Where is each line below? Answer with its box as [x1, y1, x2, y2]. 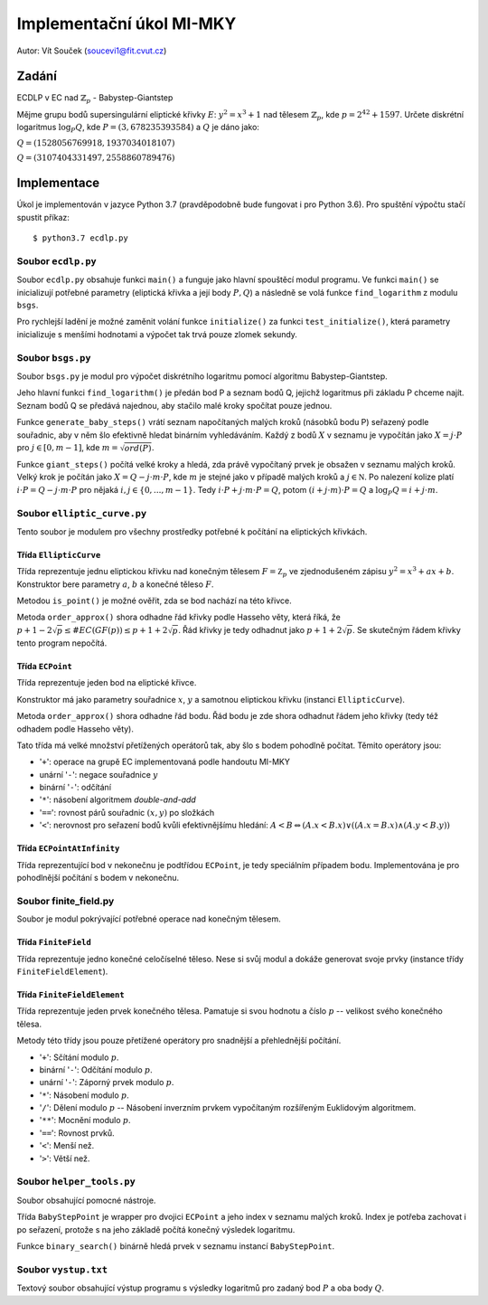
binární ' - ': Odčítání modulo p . [39, 1064, 153, 1075]
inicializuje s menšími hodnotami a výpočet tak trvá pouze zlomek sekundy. [16, 328, 298, 339]
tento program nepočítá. [16, 638, 108, 648]
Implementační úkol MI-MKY [16, 14, 237, 33]
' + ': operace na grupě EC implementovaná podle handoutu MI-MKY [39, 756, 291, 768]
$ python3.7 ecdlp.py [33, 233, 128, 243]
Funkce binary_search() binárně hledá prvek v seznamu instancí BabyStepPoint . [16, 1240, 335, 1252]
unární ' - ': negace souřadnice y [39, 769, 158, 780]
